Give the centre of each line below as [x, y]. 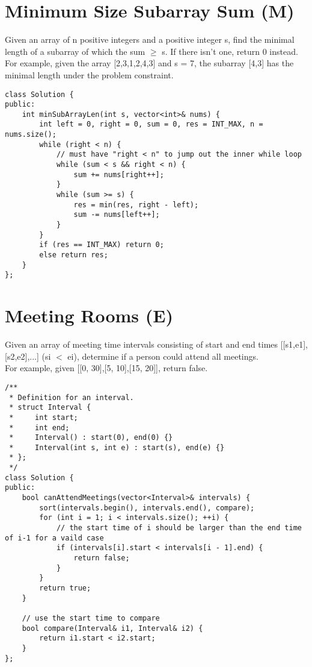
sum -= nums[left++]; [117, 215]
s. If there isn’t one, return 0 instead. [230, 51]
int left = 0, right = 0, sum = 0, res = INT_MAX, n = [151, 124]
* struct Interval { [50, 408]
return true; [65, 588]
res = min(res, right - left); [136, 205]
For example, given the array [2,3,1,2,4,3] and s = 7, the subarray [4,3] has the [149, 63]
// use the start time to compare [91, 618]
